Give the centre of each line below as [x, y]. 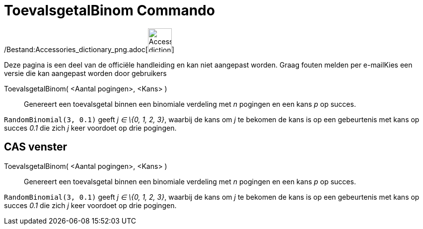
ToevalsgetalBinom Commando [109, 10]
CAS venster [36, 147]
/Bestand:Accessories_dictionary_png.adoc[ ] [89, 49]
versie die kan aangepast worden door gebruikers [85, 73]
